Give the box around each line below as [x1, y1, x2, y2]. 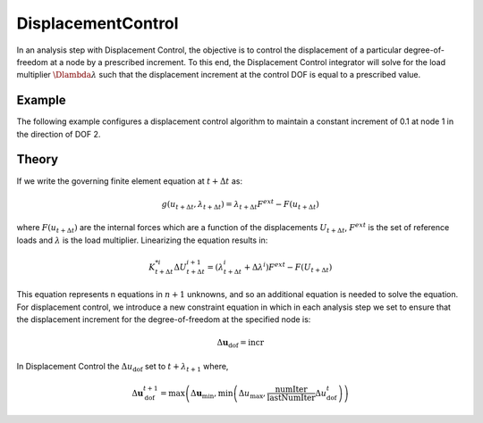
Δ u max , [238, 388, 266, 401]
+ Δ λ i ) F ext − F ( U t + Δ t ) [243, 260, 333, 274]
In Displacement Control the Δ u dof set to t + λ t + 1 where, [16, 361, 229, 374]
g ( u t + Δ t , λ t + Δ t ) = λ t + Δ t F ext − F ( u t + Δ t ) [161, 197, 319, 211]
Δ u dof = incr [216, 337, 264, 350]
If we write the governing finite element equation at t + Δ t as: [16, 175, 243, 187]
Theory [16, 152, 59, 167]
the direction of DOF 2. [16, 129, 101, 139]
